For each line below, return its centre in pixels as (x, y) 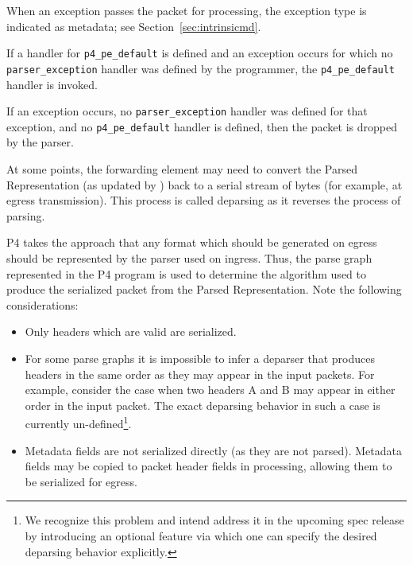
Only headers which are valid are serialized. (131, 331)
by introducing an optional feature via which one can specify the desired (201, 535)
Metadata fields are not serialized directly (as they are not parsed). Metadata (213, 450)
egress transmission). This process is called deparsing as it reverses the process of (204, 200)
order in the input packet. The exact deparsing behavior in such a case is (203, 405)
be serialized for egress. (81, 481)
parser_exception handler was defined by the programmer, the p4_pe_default (201, 68)
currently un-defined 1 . (78, 422)
